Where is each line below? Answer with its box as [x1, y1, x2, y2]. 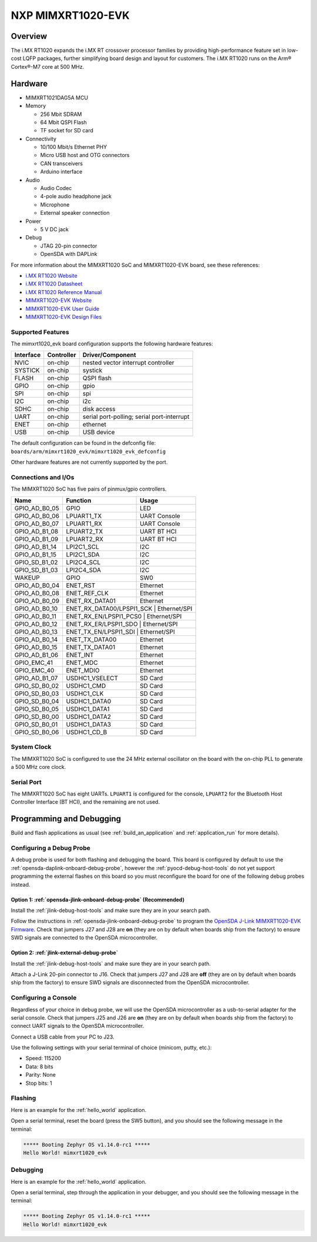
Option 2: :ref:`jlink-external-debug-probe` [11, 949, 119, 956]
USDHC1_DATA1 [66, 705, 110, 713]
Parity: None [25, 1071, 56, 1078]
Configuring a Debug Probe [11, 844, 91, 853]
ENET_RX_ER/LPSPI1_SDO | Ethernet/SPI [66, 620, 178, 628]
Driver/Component [82, 351, 136, 359]
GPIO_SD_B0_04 [14, 697, 59, 705]
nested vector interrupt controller [82, 359, 174, 367]
